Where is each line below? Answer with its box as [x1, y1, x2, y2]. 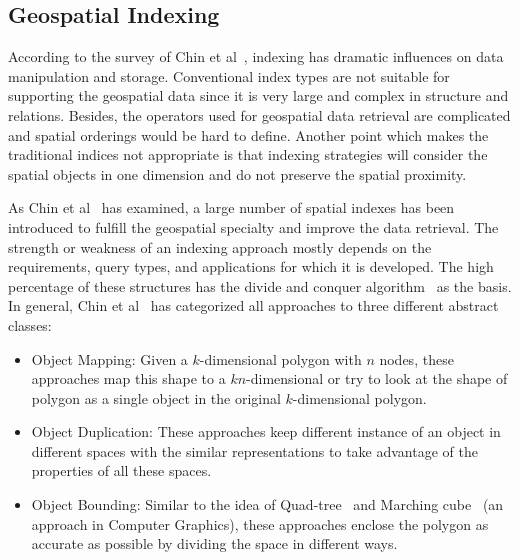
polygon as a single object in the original [31, 387, 281, 408]
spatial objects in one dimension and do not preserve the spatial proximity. [8, 163, 467, 184]
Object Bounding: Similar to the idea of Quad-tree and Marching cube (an [31, 494, 504, 515]
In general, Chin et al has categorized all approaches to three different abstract [8, 295, 499, 316]
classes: [8, 314, 52, 335]
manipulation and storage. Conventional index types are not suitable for [8, 65, 450, 86]
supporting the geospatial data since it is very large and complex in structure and [8, 85, 509, 106]
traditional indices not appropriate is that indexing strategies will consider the [8, 144, 488, 165]
